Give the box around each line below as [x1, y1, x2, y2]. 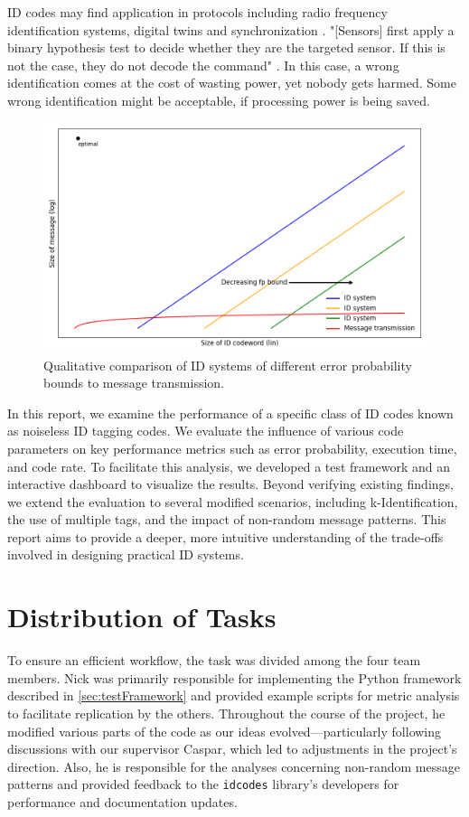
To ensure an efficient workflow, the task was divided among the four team [7, 651, 421, 670]
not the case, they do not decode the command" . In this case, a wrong [7, 55, 399, 74]
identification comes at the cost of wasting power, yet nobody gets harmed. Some [7, 73, 456, 92]
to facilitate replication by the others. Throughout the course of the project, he [7, 703, 446, 722]
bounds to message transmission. [43, 373, 224, 392]
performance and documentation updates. [7, 793, 238, 812]
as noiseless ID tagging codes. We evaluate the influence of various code [7, 421, 404, 440]
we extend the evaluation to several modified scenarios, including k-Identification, [7, 492, 458, 511]
